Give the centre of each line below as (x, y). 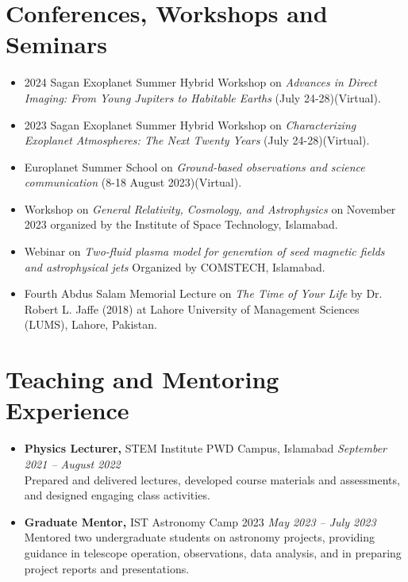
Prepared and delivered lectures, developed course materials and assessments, (212, 479)
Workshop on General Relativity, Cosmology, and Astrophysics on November (210, 208)
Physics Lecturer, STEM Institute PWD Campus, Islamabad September (205, 448)
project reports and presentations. (107, 568)
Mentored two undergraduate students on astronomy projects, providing (199, 537)
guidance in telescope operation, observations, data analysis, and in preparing (213, 552)
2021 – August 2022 (72, 463)
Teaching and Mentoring (142, 379)
